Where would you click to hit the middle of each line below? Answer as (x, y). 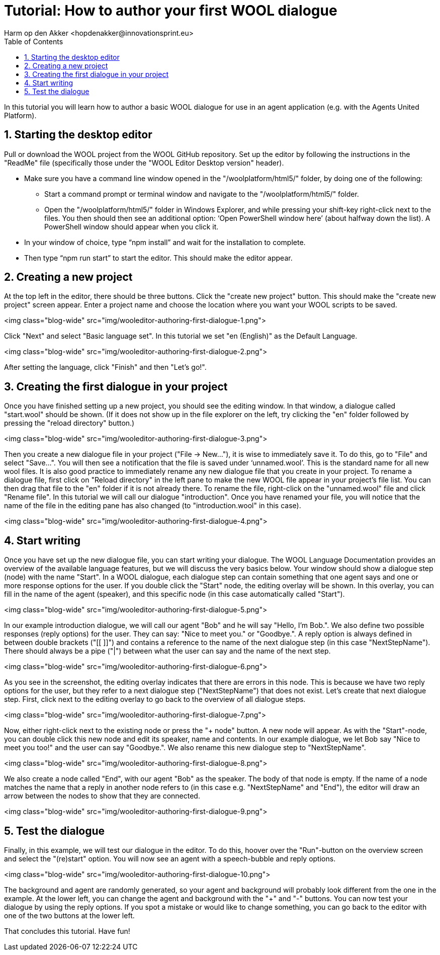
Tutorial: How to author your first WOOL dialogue (171, 11)
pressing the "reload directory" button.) (69, 423)
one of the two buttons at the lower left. (69, 915)
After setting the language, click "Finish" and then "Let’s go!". (105, 367)
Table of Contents (34, 41)
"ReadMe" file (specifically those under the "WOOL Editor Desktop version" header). (144, 163)
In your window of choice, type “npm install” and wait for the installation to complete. (165, 242)
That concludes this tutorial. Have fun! (67, 931)
